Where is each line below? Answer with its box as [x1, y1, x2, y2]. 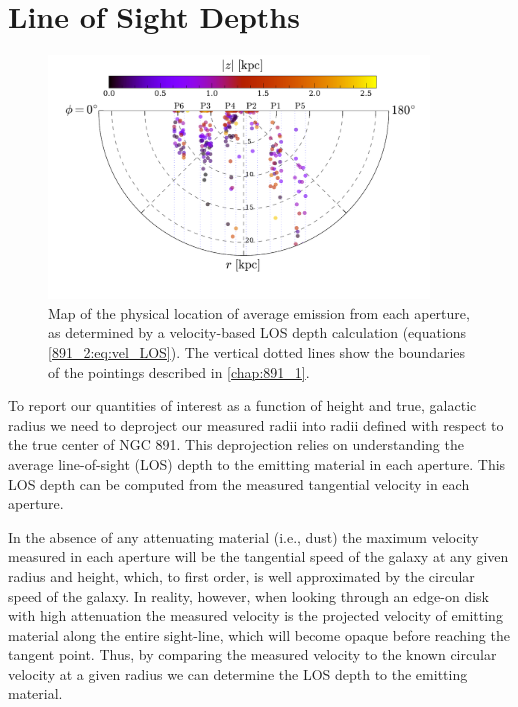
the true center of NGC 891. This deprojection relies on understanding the [8, 434, 464, 455]
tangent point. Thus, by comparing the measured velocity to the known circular [8, 644, 497, 665]
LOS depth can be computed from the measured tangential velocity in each [8, 473, 470, 494]
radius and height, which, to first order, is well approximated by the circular [8, 565, 475, 586]
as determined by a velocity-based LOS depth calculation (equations [48, 322, 467, 343]
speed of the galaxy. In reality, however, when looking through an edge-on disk [8, 585, 489, 606]
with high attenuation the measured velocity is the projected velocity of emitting [8, 605, 503, 626]
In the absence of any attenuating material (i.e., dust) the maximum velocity [8, 526, 479, 547]
